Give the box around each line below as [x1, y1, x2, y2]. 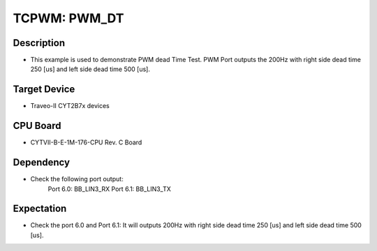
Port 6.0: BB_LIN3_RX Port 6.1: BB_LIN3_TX [47, 185, 171, 193]
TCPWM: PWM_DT [13, 10, 124, 26]
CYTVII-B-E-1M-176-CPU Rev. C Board [30, 138, 142, 146]
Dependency [13, 157, 70, 169]
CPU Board [13, 120, 61, 132]
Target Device [13, 84, 75, 96]
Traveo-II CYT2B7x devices [30, 102, 110, 110]
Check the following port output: [30, 175, 124, 183]
